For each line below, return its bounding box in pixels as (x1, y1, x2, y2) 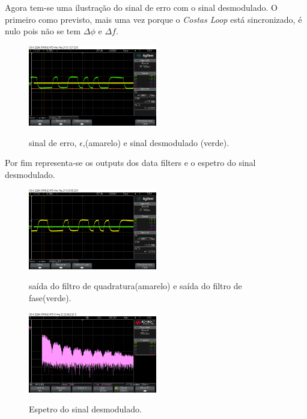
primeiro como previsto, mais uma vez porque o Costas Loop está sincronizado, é (5, 13, 302, 25)
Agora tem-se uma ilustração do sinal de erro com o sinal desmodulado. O (5, 1, 278, 13)
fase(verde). (29, 291, 71, 304)
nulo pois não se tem (5, 25, 81, 37)
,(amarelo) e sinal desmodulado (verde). (82, 136, 229, 148)
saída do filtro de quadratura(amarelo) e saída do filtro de (29, 280, 242, 292)
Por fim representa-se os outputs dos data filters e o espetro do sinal (5, 156, 256, 169)
